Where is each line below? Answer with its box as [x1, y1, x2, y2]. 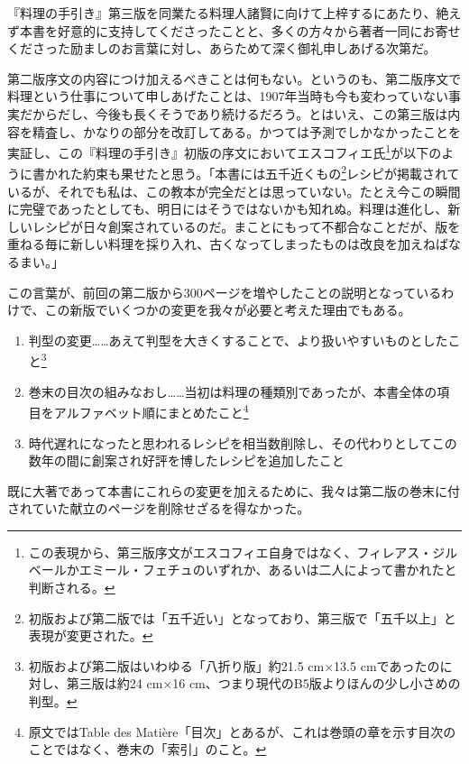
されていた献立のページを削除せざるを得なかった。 [7, 499, 310, 518]
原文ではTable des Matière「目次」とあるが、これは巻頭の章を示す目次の [28, 722, 456, 741]
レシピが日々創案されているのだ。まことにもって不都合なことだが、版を [32, 216, 461, 235]
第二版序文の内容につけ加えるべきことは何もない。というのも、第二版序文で [7, 69, 462, 87]
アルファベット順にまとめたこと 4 [53, 400, 249, 421]
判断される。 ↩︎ [28, 578, 115, 597]
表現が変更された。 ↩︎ [28, 626, 153, 645]
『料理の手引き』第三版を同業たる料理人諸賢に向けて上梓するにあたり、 [7, 4, 437, 22]
